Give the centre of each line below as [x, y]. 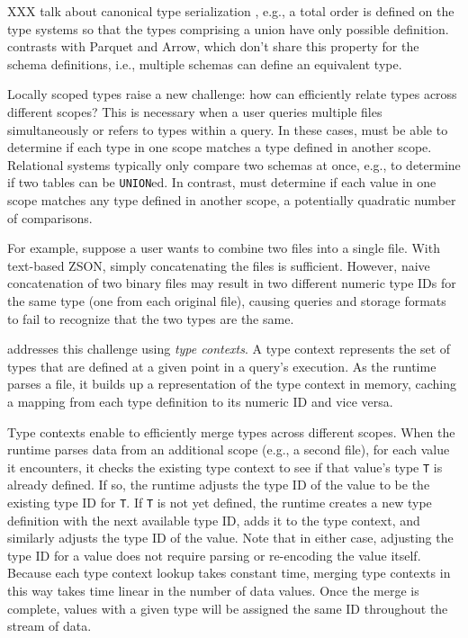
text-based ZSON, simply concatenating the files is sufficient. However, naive [219, 265]
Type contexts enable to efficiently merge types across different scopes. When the [231, 431]
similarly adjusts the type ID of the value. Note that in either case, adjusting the [230, 538]
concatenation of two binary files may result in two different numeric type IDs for [232, 283]
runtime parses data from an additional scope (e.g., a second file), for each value [229, 449]
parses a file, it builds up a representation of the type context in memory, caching [232, 384]
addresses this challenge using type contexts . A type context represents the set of [229, 349]
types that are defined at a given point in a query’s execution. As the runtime [222, 366]
